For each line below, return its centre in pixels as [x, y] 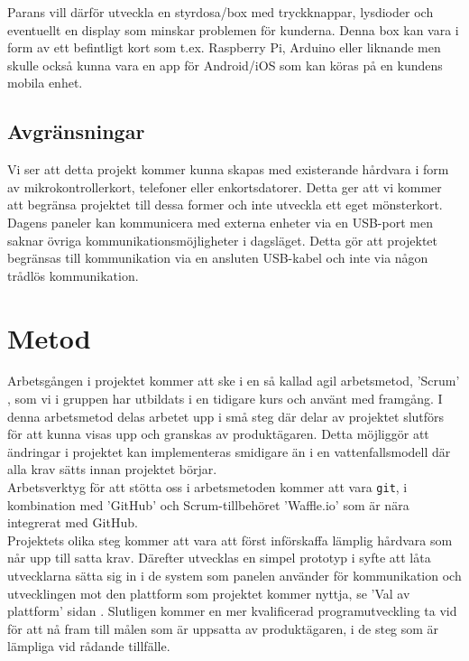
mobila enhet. [45, 83]
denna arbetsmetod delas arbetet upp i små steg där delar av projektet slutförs [226, 416]
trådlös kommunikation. [73, 275]
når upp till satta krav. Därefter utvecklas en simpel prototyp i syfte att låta [219, 558]
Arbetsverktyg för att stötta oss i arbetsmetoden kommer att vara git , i [207, 487]
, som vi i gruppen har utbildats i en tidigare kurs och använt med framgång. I [225, 399]
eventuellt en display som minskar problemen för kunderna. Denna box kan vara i [233, 29]
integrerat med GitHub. [73, 522]
